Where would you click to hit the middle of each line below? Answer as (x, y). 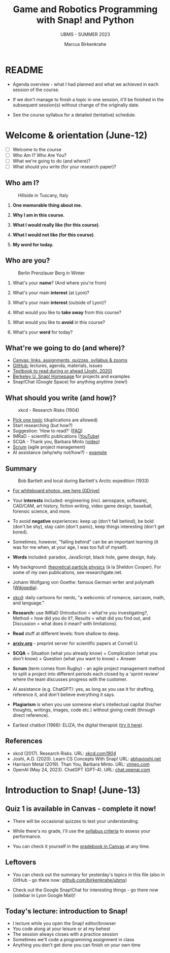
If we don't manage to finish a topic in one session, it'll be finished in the (88, 99)
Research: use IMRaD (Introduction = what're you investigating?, (80, 612)
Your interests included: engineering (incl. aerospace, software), (80, 500)
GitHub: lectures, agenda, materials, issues (57, 366)
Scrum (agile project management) (49, 447)
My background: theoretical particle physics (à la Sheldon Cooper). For (87, 567)
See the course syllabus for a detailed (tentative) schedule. (74, 115)
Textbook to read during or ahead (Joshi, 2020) (62, 371)
